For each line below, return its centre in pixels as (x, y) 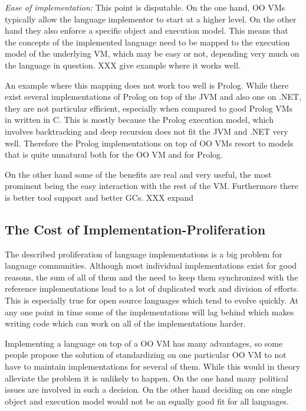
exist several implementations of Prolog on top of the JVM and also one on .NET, (153, 97)
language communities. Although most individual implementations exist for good (151, 265)
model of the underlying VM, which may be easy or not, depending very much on (152, 53)
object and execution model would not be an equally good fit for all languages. (147, 401)
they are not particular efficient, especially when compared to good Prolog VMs (149, 108)
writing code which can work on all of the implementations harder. (125, 323)
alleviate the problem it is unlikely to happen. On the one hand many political (147, 378)
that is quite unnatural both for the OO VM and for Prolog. (114, 154)
